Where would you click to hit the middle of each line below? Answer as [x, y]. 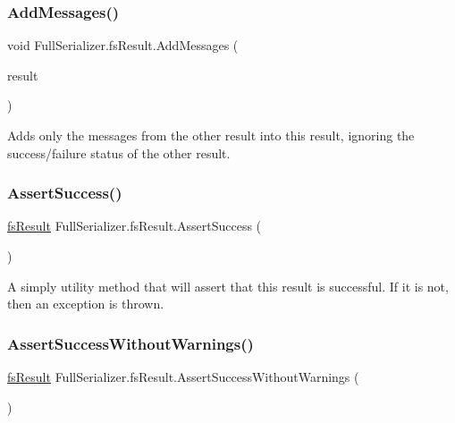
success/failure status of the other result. [119, 152]
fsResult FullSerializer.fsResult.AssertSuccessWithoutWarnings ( [183, 376]
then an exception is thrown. [86, 304]
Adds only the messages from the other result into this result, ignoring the [211, 135]
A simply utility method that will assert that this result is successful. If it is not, [228, 286]
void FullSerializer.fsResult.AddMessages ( [123, 45]
